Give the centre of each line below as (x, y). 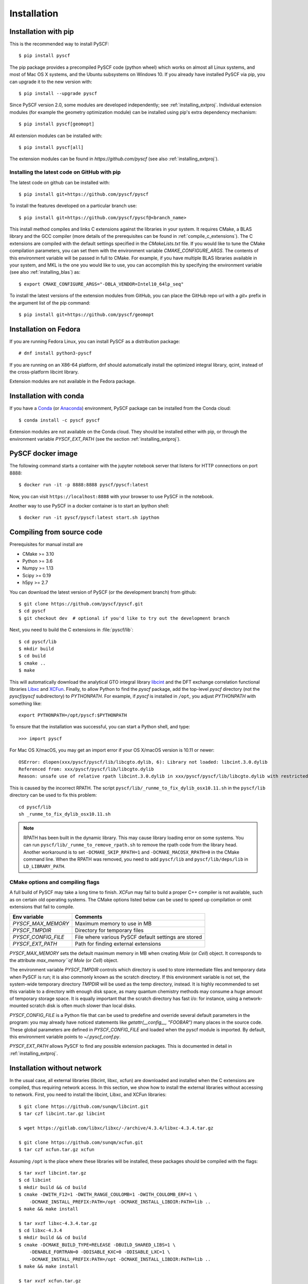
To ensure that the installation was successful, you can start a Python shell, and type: (100, 727)
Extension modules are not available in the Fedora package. (73, 381)
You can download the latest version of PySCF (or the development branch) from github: (103, 592)
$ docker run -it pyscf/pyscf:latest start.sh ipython (89, 518)
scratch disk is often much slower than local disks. (83, 1006)
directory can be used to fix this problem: (53, 795)
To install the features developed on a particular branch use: (73, 206)
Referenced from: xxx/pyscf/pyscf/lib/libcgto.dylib (86, 769)
